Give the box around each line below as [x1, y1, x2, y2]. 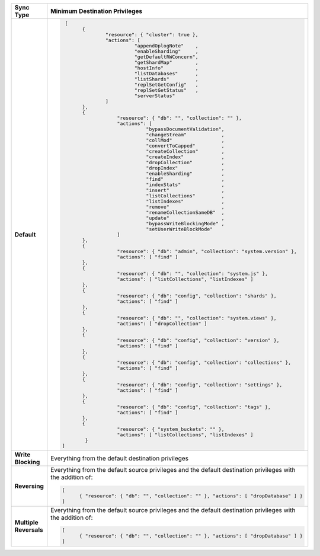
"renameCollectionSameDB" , [146, 209, 225, 216]
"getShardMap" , [134, 59, 199, 65]
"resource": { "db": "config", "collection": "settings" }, [117, 381, 283, 388]
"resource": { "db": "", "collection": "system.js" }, [117, 270, 268, 277]
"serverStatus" [134, 92, 175, 99]
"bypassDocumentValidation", [146, 126, 225, 132]
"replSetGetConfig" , [134, 81, 199, 88]
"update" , [146, 215, 225, 221]
